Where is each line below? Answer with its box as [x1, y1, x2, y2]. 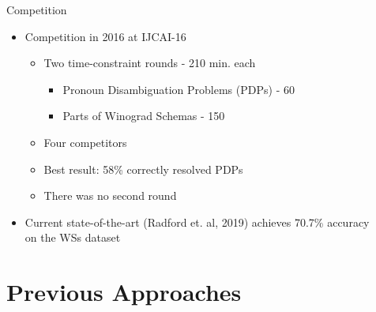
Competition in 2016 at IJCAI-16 [24, 28, 186, 44]
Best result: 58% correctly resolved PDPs [43, 160, 243, 177]
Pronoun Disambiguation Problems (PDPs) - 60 [62, 81, 295, 97]
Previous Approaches [6, 276, 242, 308]
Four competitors [43, 133, 127, 150]
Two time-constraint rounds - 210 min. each [43, 55, 256, 71]
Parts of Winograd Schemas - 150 [62, 107, 225, 124]
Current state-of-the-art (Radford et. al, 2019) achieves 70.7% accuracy [24, 213, 370, 230]
